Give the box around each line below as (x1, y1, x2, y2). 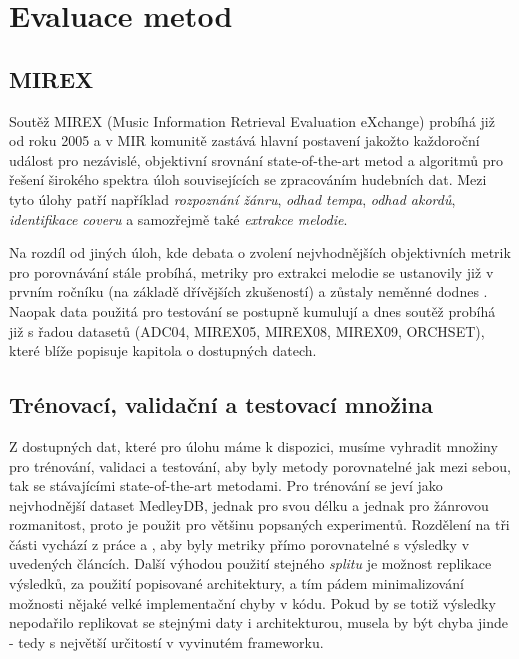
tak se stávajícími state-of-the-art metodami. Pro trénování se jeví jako (9, 475, 443, 496)
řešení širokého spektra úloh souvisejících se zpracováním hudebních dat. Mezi (9, 169, 487, 190)
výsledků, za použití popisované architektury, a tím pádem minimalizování (9, 573, 464, 594)
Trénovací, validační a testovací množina (9, 389, 433, 420)
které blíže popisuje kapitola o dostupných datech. (9, 340, 317, 361)
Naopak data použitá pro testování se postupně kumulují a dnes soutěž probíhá (9, 300, 496, 321)
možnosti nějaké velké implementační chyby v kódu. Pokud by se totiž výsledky (9, 592, 496, 613)
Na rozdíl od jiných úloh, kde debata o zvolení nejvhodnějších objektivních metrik (9, 242, 511, 263)
